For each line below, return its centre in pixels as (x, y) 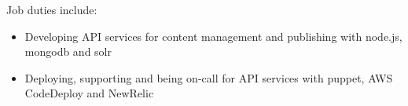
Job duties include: (52, 9)
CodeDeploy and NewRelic (89, 93)
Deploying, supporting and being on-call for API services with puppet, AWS (209, 77)
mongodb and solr (68, 51)
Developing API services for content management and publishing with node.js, (213, 36)
